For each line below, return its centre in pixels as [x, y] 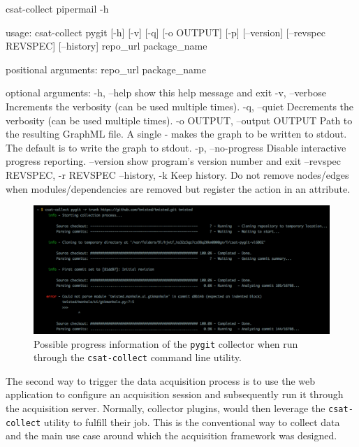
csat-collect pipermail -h [57, 8]
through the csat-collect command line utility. [138, 357]
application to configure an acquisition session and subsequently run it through [175, 394]
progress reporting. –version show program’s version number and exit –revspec [174, 161]
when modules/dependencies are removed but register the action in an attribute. [178, 188]
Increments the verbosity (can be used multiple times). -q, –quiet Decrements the [180, 106]
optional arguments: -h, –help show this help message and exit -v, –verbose [166, 93]
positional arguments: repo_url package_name [106, 69]
